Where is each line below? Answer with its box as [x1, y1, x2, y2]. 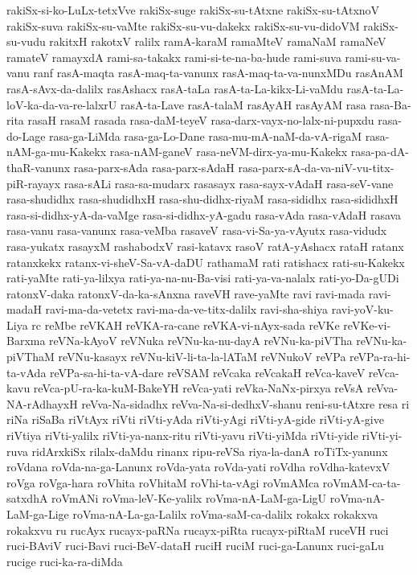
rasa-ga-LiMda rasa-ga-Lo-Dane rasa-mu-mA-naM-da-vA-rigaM [49, 127, 362, 144]
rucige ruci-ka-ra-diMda [6, 552, 123, 569]
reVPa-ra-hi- [350, 348, 411, 365]
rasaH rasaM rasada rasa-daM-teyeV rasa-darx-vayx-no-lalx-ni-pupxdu [27, 112, 374, 129]
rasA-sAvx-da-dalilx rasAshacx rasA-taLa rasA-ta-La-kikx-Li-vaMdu [6, 80, 343, 97]
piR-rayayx [6, 175, 61, 191]
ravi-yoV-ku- [331, 301, 394, 318]
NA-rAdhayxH [6, 395, 78, 412]
